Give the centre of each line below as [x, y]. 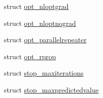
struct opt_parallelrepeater [45, 40]
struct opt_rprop [30, 56]
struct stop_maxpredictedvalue [51, 89]
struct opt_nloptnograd [40, 23]
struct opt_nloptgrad [36, 6]
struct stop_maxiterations [44, 73]
